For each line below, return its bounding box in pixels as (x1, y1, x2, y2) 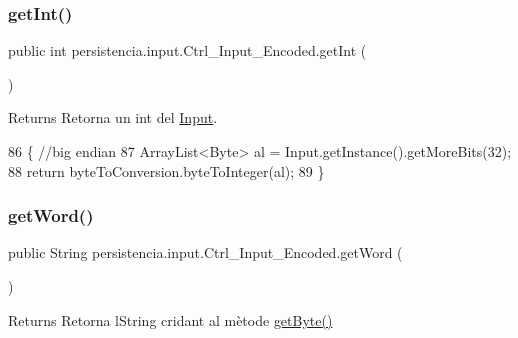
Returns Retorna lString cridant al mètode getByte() (8, 309, 333, 330)
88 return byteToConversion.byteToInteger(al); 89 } (8, 160, 325, 181)
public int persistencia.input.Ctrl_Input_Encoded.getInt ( (8, 40, 367, 61)
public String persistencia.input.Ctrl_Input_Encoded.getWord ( (8, 242, 403, 263)
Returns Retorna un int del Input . (8, 107, 218, 128)
